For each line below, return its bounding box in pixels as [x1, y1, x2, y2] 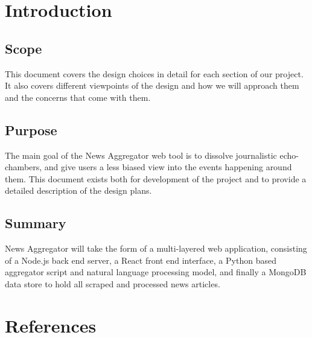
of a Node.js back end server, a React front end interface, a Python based [5, 253, 276, 266]
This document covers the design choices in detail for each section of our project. [5, 67, 304, 80]
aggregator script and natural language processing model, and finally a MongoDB [5, 266, 307, 278]
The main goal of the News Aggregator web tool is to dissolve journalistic [5, 148, 277, 161]
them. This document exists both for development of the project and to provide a [5, 172, 307, 185]
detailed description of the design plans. [5, 184, 152, 197]
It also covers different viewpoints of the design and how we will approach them [5, 79, 299, 92]
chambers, [5, 161, 42, 173]
